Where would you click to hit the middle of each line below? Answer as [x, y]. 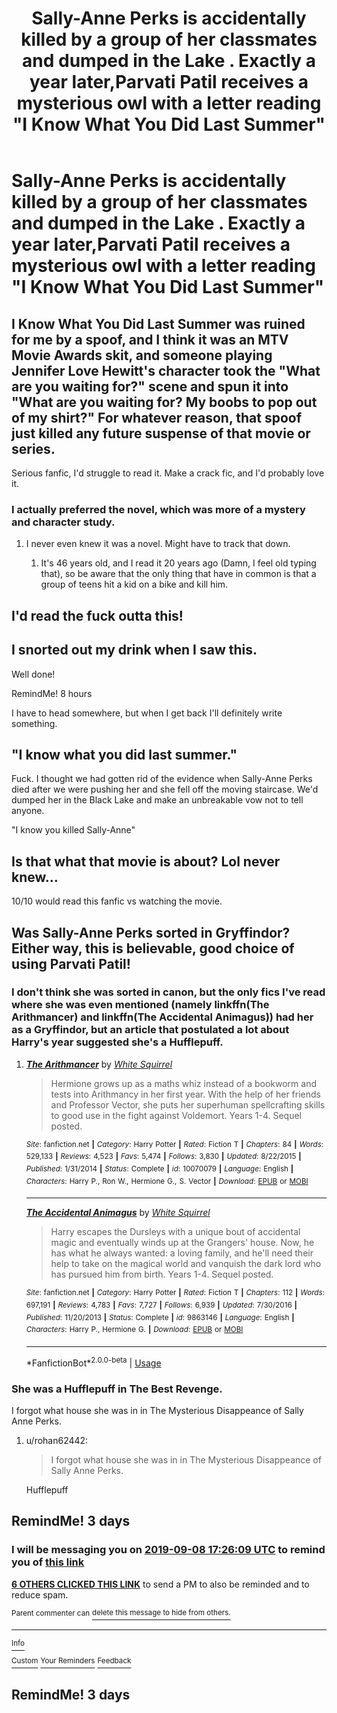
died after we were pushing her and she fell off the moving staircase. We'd [165, 789]
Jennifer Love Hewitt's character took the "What [166, 370]
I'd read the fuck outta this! [97, 615]
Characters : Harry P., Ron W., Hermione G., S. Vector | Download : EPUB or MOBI [167, 1181]
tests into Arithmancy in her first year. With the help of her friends [185, 1094]
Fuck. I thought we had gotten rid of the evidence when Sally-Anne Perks [162, 779]
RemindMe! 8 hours [52, 693]
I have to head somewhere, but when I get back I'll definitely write [147, 713]
